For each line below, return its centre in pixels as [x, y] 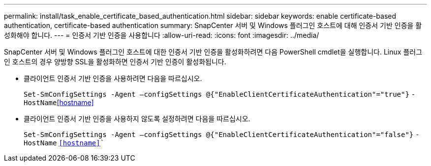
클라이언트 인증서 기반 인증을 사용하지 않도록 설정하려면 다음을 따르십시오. [137, 119]
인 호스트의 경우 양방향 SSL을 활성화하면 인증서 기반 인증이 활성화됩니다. [115, 62]
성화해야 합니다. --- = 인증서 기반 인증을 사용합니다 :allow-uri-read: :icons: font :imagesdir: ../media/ [162, 35]
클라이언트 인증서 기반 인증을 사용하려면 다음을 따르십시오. [113, 78]
